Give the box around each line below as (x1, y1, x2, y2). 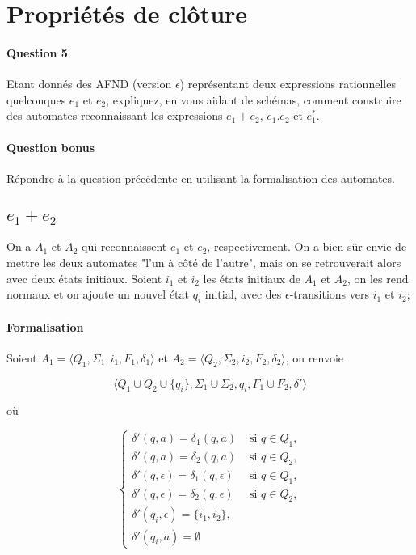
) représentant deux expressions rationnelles (179, 75, 396, 92)
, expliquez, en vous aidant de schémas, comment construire (106, 91, 401, 108)
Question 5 (6, 44, 68, 61)
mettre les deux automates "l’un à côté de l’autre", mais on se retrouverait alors (6, 253, 401, 270)
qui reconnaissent (82, 238, 167, 255)
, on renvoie (285, 349, 344, 366)
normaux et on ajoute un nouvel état (6, 286, 190, 303)
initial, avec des (204, 286, 282, 303)
